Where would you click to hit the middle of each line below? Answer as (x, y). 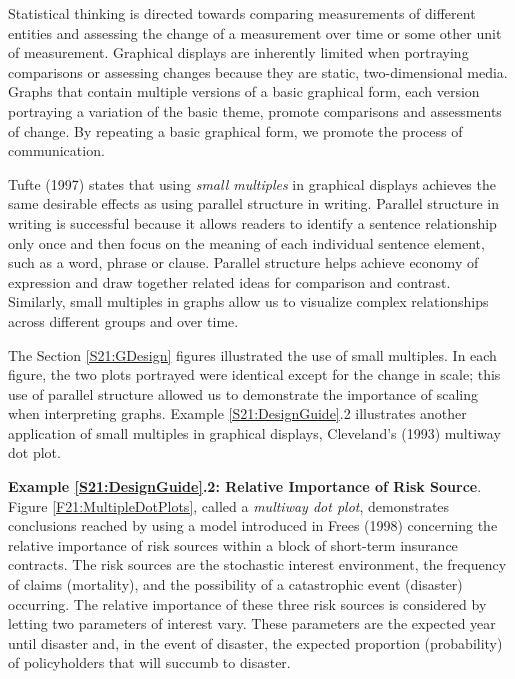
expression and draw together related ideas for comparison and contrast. (229, 281)
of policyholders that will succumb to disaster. (149, 662)
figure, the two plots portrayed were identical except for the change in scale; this (254, 374)
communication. (56, 150)
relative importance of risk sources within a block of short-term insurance (233, 544)
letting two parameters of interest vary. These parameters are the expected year (252, 623)
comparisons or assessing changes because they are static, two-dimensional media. (258, 71)
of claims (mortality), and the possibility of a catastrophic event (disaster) (235, 584)
